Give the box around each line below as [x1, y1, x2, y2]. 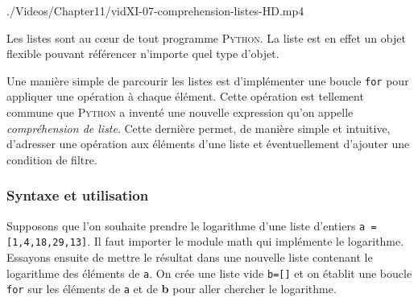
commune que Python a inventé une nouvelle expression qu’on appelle [6, 104, 354, 121]
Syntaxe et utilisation [6, 185, 149, 205]
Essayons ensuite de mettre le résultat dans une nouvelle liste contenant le [6, 248, 373, 265]
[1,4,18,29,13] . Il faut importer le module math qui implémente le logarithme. [6, 233, 404, 250]
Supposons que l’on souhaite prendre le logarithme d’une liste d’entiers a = [6, 217, 377, 234]
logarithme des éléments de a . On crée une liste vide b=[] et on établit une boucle [6, 264, 412, 281]
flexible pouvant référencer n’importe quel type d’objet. [6, 45, 279, 62]
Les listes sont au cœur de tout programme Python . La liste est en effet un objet [6, 29, 406, 46]
